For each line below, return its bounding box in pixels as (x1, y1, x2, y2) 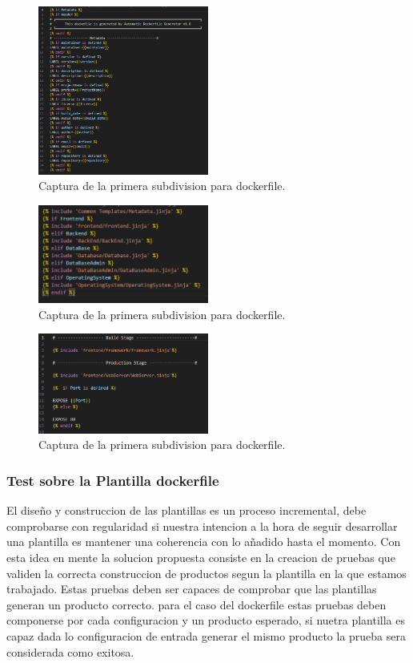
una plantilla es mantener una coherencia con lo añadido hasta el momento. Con (6, 533, 401, 550)
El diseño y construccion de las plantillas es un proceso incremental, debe (6, 502, 367, 519)
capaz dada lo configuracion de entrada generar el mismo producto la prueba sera (6, 628, 406, 645)
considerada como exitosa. (6, 643, 134, 660)
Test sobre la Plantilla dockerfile (6, 471, 219, 490)
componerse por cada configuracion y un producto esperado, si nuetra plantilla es (6, 612, 405, 629)
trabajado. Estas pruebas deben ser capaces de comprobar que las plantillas (6, 580, 377, 597)
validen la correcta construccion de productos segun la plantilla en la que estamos (6, 564, 407, 581)
